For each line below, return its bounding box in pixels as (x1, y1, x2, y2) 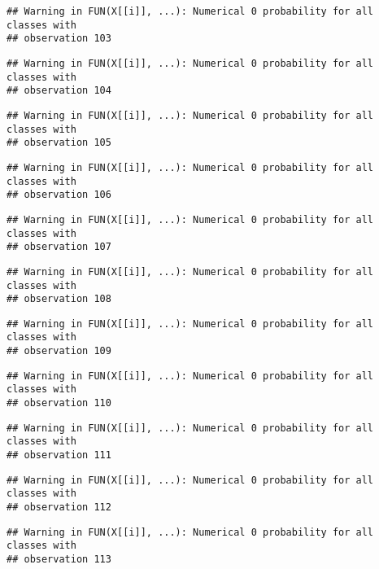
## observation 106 (7, 189, 111, 201)
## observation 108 (7, 293, 111, 305)
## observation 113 (7, 554, 111, 565)
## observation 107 (7, 241, 111, 253)
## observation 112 (7, 501, 111, 514)
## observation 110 (7, 397, 111, 409)
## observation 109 (7, 345, 111, 357)
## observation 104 (7, 85, 111, 97)
